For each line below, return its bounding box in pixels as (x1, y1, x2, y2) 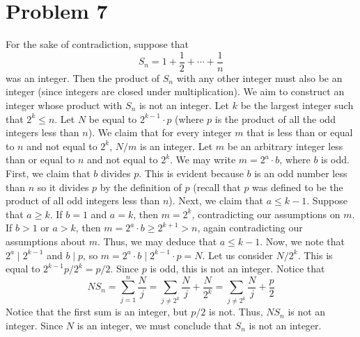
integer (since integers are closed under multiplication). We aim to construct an (6, 84, 345, 99)
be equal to (88, 111, 137, 126)
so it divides (37, 179, 89, 194)
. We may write (170, 152, 236, 167)
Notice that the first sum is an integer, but (6, 304, 188, 319)
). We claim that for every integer (88, 125, 232, 140)
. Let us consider (202, 247, 273, 262)
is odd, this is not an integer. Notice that (150, 261, 325, 276)
